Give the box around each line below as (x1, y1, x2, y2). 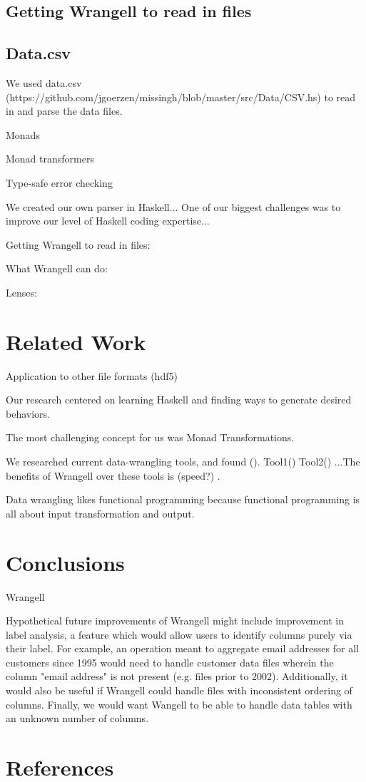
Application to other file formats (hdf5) (6, 368, 178, 383)
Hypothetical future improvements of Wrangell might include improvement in (6, 613, 344, 628)
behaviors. (6, 406, 50, 421)
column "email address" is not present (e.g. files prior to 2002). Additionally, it (6, 669, 348, 684)
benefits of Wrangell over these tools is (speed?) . (6, 468, 220, 483)
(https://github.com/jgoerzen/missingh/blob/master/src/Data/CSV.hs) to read (6, 89, 356, 104)
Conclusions (6, 547, 125, 577)
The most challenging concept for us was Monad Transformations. (6, 430, 295, 445)
